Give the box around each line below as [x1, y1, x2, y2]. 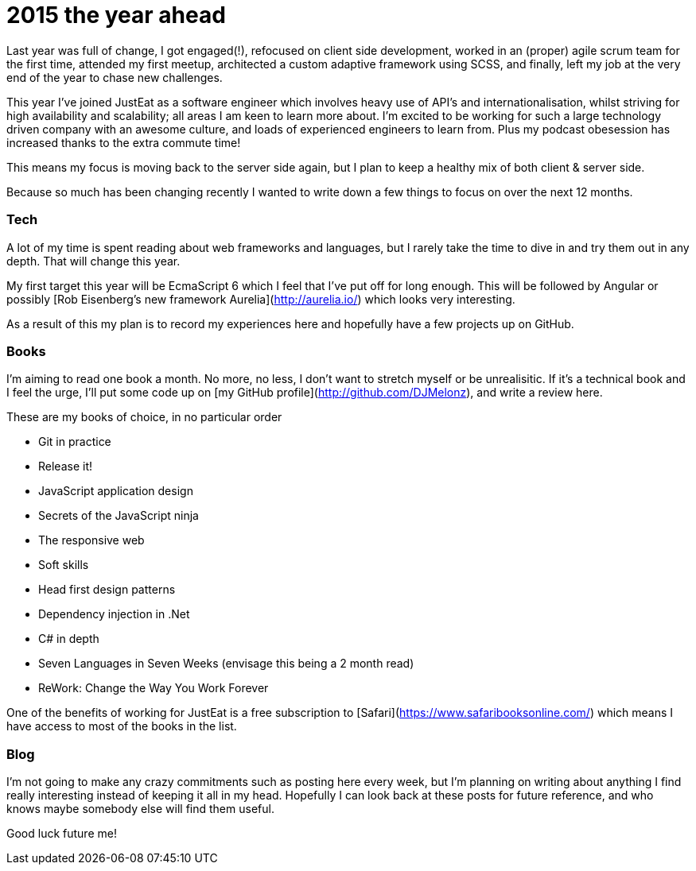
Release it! [38, 459, 93, 474]
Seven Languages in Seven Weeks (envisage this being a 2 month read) [38, 656, 414, 671]
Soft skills [38, 558, 89, 572]
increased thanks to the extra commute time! [6, 135, 241, 149]
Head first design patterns [38, 583, 176, 597]
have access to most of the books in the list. [6, 719, 237, 734]
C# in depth [38, 632, 99, 646]
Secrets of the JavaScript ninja [38, 509, 199, 523]
